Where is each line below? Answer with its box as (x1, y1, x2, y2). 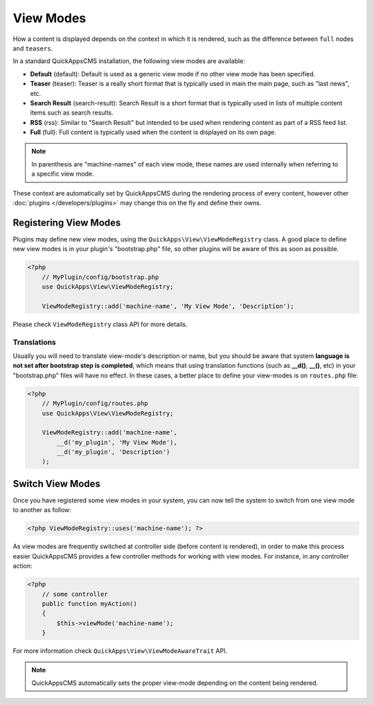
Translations (12, 337, 57, 347)
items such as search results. (30, 108, 114, 117)
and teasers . (12, 44, 53, 52)
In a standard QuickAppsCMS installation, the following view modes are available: (12, 57, 245, 65)
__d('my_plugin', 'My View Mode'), (56, 438, 178, 446)
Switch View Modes (12, 477, 100, 489)
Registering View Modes (12, 216, 121, 228)
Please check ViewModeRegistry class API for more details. (12, 320, 188, 328)
